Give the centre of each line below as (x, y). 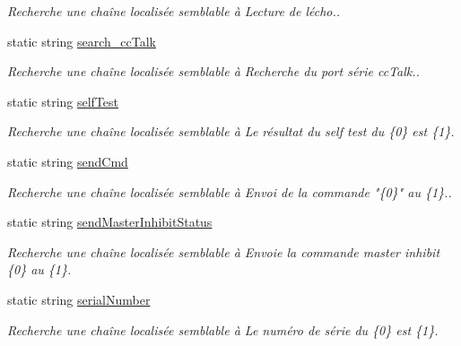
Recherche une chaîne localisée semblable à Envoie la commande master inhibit (224, 251)
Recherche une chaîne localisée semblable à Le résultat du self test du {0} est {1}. (231, 131)
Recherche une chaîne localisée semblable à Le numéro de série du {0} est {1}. (223, 329)
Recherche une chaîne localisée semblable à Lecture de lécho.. (174, 11)
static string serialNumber (79, 299)
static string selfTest (63, 101)
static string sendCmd (68, 161)
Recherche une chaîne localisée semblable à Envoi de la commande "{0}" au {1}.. (230, 191)
